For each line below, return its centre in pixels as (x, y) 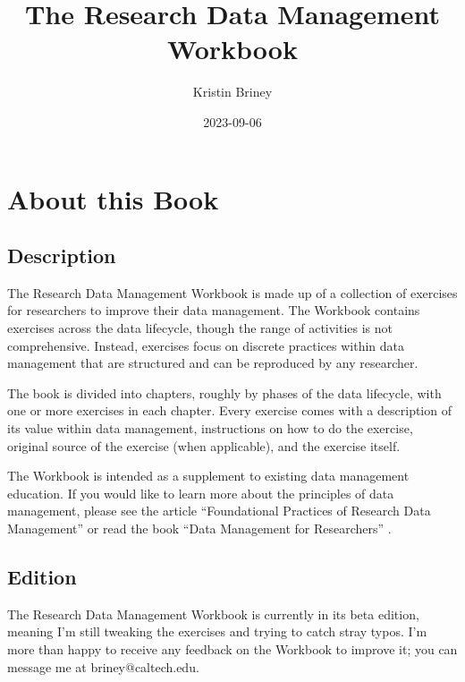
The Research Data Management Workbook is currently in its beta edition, (213, 614)
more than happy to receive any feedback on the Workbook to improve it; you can (232, 649)
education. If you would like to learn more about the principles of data (201, 493)
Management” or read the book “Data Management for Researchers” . (199, 529)
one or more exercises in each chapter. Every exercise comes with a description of (229, 410)
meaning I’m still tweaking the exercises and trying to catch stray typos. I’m (217, 631)
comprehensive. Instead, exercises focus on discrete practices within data (206, 345)
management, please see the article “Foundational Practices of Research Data (219, 511)
